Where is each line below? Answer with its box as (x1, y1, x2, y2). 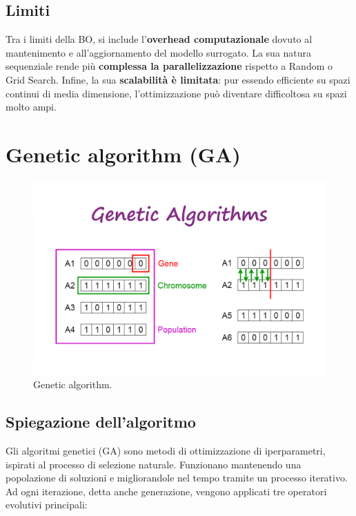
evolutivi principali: (6, 497, 88, 512)
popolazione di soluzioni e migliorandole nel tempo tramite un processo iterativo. (6, 470, 348, 485)
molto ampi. (6, 99, 57, 114)
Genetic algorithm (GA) (6, 140, 241, 168)
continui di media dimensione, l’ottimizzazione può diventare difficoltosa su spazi (6, 86, 347, 100)
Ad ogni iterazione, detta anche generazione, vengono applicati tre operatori (6, 484, 327, 498)
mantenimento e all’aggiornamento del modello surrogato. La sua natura (6, 45, 312, 59)
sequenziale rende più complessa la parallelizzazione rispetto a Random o (6, 59, 333, 73)
